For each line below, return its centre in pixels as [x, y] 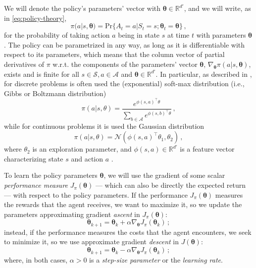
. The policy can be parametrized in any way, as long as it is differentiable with [125, 44]
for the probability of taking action [57, 35]
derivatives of [24, 64]
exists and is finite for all [42, 74]
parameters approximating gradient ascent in [72, 214]
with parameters [221, 35]
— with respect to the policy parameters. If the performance [96, 194]
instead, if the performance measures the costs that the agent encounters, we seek [128, 232]
